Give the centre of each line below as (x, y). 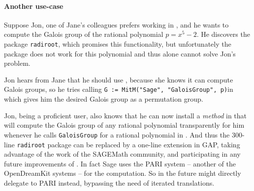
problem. (17, 63)
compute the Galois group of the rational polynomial (84, 34)
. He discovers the (223, 34)
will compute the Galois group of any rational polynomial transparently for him (124, 125)
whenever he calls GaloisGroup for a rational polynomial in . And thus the (117, 134)
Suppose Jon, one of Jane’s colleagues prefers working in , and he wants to (116, 24)
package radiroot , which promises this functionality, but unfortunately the (118, 43)
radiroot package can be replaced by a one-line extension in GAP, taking (128, 144)
